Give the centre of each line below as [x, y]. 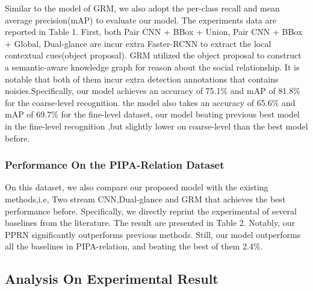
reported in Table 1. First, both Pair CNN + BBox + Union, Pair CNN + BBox [154, 32]
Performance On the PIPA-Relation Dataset [115, 165]
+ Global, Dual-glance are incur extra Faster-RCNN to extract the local [138, 43]
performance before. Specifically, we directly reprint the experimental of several [151, 211]
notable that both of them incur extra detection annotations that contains [142, 79]
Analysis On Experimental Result [112, 279]
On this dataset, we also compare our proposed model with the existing [137, 187]
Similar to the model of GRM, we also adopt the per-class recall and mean [142, 8]
